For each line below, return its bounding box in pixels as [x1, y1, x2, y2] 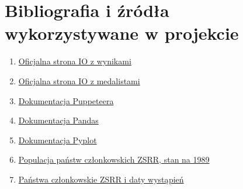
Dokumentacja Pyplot [18, 133, 97, 146]
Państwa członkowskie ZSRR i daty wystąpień [18, 173, 184, 185]
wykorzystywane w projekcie [5, 21, 239, 45]
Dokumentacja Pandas [18, 114, 99, 126]
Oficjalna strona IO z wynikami [18, 55, 131, 67]
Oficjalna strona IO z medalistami [18, 74, 140, 87]
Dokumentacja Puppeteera [18, 94, 114, 106]
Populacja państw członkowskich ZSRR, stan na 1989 [18, 153, 210, 166]
